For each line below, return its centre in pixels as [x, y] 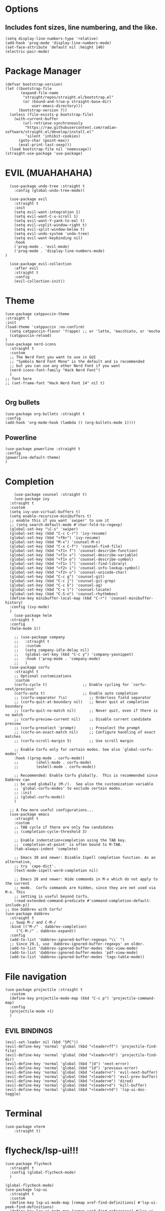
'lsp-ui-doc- [134, 1090]
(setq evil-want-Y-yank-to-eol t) [49, 221]
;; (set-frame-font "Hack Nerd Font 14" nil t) [55, 383]
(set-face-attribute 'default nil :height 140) [55, 47]
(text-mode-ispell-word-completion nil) [56, 871]
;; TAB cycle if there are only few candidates [64, 828]
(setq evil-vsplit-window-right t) [51, 225]
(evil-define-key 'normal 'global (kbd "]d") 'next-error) [67, 1064]
